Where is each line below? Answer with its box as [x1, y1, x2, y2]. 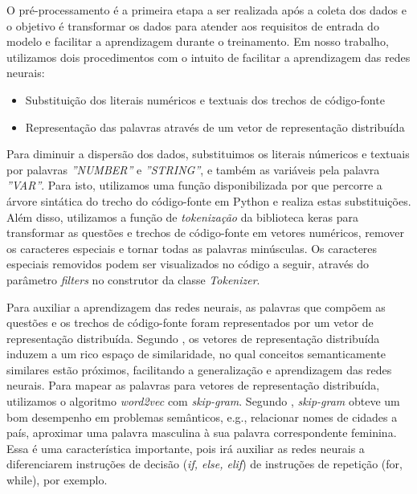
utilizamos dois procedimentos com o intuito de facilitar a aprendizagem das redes [6, 48, 411, 65]
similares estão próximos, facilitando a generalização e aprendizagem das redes [6, 361, 392, 378]
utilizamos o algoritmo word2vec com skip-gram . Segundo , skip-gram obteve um [6, 393, 400, 410]
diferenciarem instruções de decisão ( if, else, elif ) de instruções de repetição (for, [6, 455, 403, 472]
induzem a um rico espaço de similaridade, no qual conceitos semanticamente [6, 345, 386, 362]
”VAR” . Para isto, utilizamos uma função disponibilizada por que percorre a [6, 177, 382, 194]
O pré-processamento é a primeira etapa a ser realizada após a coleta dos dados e [6, 2, 407, 18]
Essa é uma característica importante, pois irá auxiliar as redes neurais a [6, 439, 365, 456]
